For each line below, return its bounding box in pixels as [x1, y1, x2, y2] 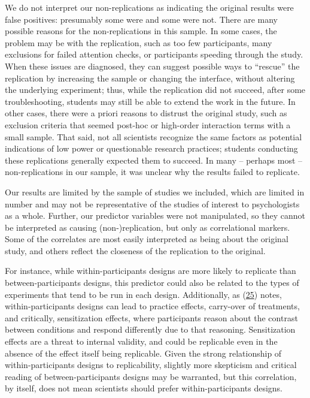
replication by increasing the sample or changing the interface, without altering [5, 71, 295, 84]
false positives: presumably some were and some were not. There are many [5, 13, 278, 25]
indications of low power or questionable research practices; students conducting [5, 142, 298, 155]
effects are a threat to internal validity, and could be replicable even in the [5, 335, 278, 348]
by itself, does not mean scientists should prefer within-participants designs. [5, 382, 282, 394]
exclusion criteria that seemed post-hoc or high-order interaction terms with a [5, 118, 291, 131]
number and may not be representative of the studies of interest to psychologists [5, 197, 300, 210]
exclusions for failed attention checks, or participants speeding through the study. [5, 48, 303, 61]
